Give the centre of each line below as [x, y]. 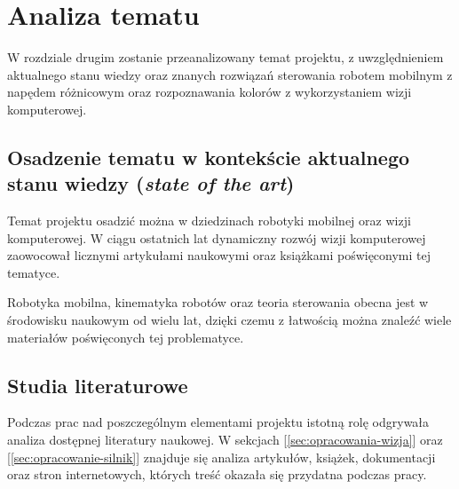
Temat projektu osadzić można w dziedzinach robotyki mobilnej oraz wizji [209, 221]
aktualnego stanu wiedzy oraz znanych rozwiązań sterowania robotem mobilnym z [230, 74]
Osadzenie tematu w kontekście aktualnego [209, 157]
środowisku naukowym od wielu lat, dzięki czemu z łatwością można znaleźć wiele [229, 320]
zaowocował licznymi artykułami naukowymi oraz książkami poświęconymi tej [219, 255]
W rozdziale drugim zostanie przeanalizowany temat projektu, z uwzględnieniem [226, 57]
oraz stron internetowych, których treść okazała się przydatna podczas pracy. [217, 474]
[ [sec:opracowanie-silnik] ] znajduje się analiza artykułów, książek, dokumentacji [222, 457]
